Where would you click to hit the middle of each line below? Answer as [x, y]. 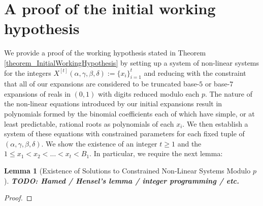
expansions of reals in [37, 93]
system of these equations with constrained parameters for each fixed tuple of [124, 134]
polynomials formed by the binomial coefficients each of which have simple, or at [129, 114]
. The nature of [228, 93]
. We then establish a [215, 123]
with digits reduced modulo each [149, 93]
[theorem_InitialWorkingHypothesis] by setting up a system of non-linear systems [132, 62]
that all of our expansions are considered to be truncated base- [102, 84]
